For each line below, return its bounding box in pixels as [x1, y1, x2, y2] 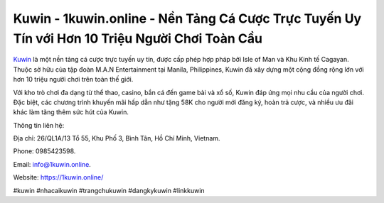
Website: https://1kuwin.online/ [13, 173, 104, 182]
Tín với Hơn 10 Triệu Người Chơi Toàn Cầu [13, 31, 263, 46]
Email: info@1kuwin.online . [13, 160, 92, 168]
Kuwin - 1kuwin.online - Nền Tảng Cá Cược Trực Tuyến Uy [13, 11, 362, 26]
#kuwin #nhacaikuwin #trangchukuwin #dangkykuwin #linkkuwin [13, 186, 206, 194]
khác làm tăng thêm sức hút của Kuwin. [13, 108, 129, 116]
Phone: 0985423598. [13, 147, 76, 155]
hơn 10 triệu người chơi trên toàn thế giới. [13, 75, 134, 84]
